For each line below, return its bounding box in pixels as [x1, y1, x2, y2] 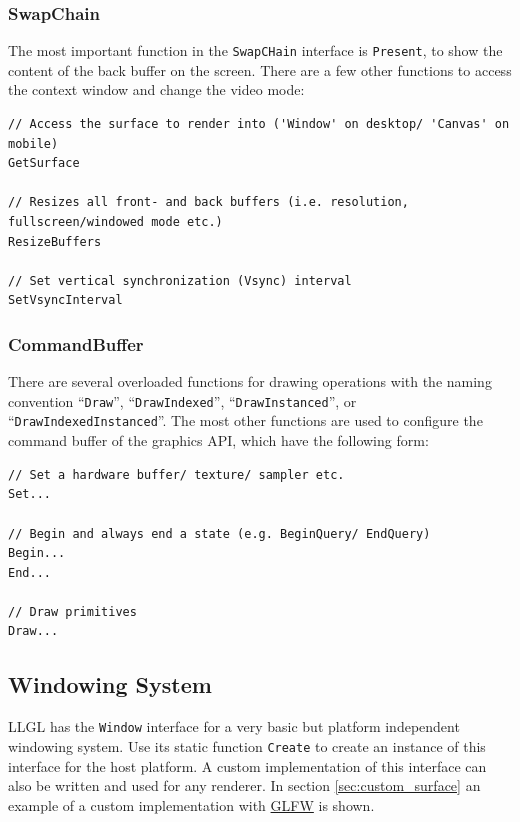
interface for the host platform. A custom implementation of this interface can [8, 755, 487, 776]
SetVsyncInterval [8, 293, 123, 308]
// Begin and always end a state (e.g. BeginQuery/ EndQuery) [8, 526, 431, 541]
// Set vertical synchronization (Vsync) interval [8, 273, 352, 288]
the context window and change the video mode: [8, 79, 305, 100]
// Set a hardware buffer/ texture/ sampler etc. [8, 467, 345, 482]
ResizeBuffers [8, 234, 102, 249]
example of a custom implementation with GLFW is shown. [8, 794, 375, 815]
